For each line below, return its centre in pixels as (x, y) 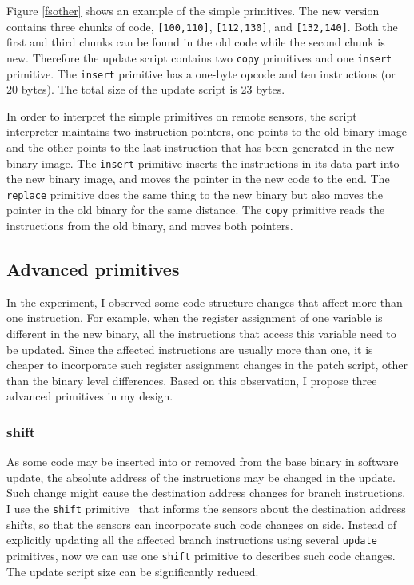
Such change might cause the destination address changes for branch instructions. (206, 493)
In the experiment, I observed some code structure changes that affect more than (205, 302)
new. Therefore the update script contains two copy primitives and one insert (199, 57)
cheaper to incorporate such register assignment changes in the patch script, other (207, 365)
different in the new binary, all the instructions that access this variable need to (201, 334)
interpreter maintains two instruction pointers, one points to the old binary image (207, 131)
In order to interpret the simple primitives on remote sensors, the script (182, 115)
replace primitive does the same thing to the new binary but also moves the (195, 194)
